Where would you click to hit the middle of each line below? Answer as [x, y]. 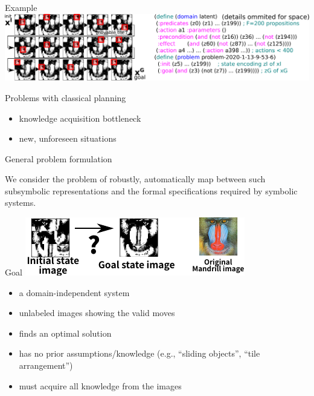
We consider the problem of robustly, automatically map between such [135, 179]
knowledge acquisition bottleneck [80, 118]
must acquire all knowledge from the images [100, 385]
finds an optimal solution [65, 333]
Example [21, 7]
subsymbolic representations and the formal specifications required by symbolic [151, 190]
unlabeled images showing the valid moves [97, 313]
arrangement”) [46, 365]
